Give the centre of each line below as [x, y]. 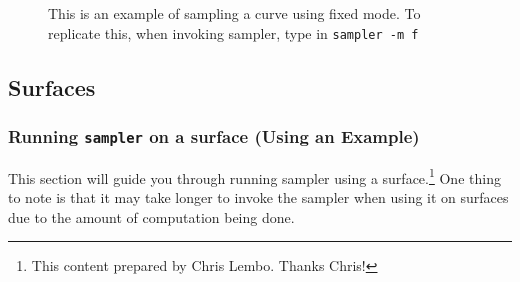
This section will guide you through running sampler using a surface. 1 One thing [254, 176]
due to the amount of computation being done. [151, 216]
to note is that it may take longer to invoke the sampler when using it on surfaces [258, 197]
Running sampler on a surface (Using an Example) [214, 135]
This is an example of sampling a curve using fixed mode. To [234, 13]
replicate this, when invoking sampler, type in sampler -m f [233, 32]
